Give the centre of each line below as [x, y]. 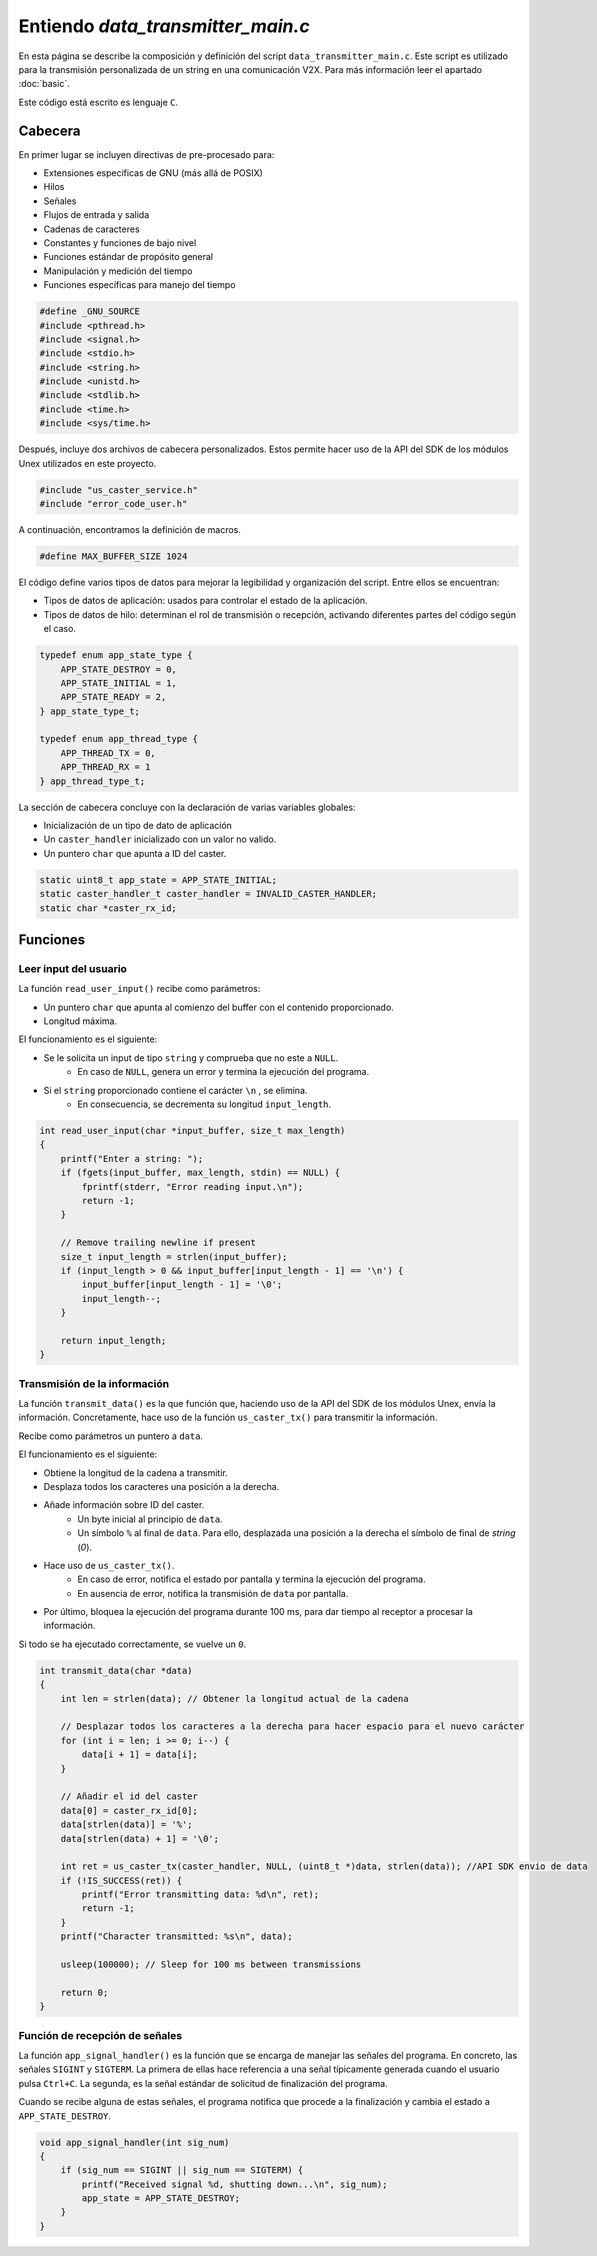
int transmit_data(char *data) [116, 1670]
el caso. [60, 629]
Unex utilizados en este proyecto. [87, 463]
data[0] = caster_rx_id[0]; [129, 1810]
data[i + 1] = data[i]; [140, 1754]
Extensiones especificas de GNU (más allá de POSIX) [153, 173]
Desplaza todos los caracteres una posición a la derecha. [161, 1486]
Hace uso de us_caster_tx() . [109, 1565]
